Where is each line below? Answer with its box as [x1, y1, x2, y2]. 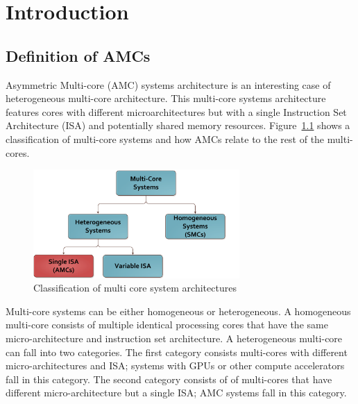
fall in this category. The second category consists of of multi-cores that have [6, 371, 332, 386]
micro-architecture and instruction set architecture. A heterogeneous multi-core [6, 331, 343, 346]
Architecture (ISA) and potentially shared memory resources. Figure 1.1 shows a [6, 118, 350, 133]
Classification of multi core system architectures [33, 280, 237, 295]
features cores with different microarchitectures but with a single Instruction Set [6, 104, 347, 119]
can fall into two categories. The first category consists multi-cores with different [6, 344, 348, 359]
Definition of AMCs [6, 44, 151, 66]
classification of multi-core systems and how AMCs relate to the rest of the [6, 131, 325, 146]
